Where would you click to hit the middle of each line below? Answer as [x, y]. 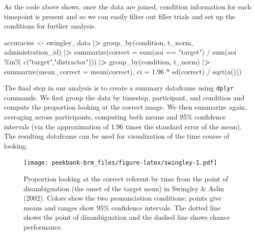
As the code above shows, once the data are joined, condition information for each [128, 6]
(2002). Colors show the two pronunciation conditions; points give [123, 198]
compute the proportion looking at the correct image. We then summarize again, [126, 107]
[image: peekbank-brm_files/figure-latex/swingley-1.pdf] [120, 163]
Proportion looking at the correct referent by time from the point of [126, 179]
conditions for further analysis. [50, 26]
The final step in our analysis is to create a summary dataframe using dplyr [119, 88]
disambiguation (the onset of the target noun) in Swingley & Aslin [124, 188]
